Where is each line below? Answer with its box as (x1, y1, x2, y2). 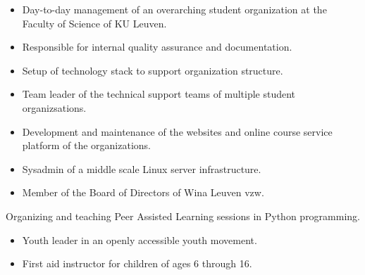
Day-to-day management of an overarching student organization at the (22, 2, 327, 16)
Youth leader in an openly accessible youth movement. (22, 232, 257, 247)
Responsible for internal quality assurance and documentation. (22, 39, 292, 54)
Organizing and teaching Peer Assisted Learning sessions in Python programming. (6, 208, 361, 223)
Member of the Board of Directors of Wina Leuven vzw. (22, 185, 264, 200)
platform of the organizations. (22, 138, 151, 153)
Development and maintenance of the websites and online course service (22, 124, 333, 139)
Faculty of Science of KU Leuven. (22, 15, 167, 30)
